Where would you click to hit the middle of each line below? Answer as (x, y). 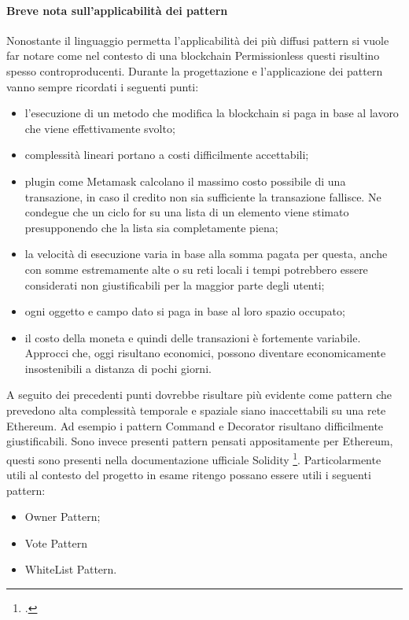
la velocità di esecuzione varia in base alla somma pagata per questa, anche (206, 254)
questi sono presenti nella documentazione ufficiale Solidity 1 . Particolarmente (194, 458)
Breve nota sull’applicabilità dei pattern (117, 10)
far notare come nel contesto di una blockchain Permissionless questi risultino (193, 55)
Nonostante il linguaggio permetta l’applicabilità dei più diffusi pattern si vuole (198, 40)
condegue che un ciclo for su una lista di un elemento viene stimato (187, 212)
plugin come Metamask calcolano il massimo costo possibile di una (185, 181)
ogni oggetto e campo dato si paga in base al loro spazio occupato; (185, 311)
